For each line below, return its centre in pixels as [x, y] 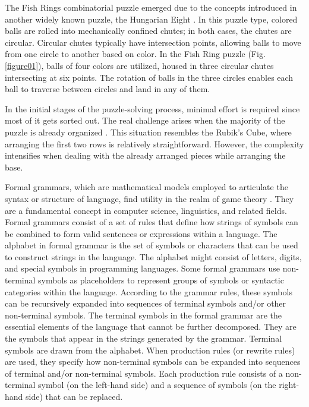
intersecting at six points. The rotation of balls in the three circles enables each [149, 77]
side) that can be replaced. [74, 396]
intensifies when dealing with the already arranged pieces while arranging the [145, 155]
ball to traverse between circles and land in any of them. [108, 89]
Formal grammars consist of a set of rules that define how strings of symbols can [152, 222]
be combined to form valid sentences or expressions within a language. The [141, 233]
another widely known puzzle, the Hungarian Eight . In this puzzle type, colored [151, 19]
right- [289, 385]
